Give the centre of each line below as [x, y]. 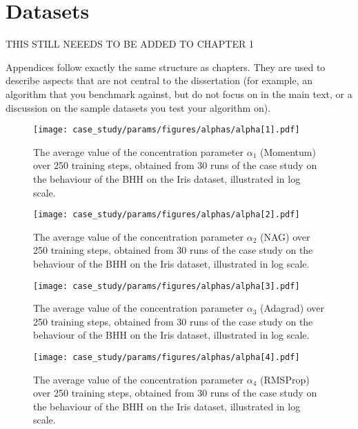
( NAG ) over [285, 236]
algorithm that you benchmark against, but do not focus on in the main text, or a [179, 93]
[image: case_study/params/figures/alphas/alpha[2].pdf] [167, 215]
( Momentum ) [288, 151]
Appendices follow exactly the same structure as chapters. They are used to [166, 67]
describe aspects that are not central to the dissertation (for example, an [159, 80]
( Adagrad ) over [292, 308]
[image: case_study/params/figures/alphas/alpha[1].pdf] [167, 130]
